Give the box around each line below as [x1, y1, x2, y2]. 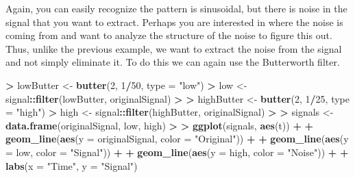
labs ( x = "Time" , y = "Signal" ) [5, 158, 138, 173]
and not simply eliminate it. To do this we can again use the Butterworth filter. [5, 55, 340, 69]
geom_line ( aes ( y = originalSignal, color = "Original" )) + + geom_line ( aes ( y [5, 131, 349, 146]
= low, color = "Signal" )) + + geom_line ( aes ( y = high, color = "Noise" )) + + [5, 144, 349, 159]
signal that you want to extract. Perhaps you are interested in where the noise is [5, 14, 343, 29]
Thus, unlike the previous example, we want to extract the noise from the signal [5, 41, 342, 55]
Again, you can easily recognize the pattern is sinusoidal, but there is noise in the [5, 1, 347, 15]
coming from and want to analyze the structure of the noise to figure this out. [5, 28, 332, 42]
